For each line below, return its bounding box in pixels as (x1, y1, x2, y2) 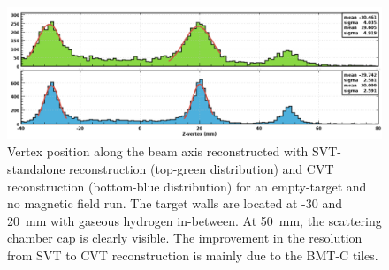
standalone (7, 160, 65, 178)
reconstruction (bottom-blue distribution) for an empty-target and (7, 176, 367, 195)
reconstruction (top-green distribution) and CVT (69, 160, 334, 178)
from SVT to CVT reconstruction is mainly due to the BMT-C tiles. (7, 246, 378, 265)
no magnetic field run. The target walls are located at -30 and (7, 194, 342, 213)
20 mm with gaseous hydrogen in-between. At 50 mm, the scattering (7, 211, 382, 229)
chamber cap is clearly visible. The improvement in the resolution (7, 229, 362, 247)
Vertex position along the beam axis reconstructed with (7, 142, 309, 161)
